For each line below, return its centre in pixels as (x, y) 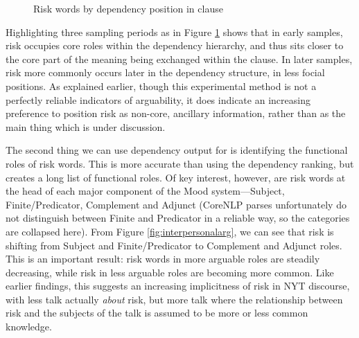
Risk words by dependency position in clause (128, 8)
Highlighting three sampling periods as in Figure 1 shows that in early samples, (174, 32)
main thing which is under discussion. (86, 126)
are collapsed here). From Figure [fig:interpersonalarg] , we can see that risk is (170, 231)
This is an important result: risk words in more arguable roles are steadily (163, 259)
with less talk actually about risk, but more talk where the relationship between (174, 299)
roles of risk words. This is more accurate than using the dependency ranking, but (180, 163)
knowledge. (29, 327)
